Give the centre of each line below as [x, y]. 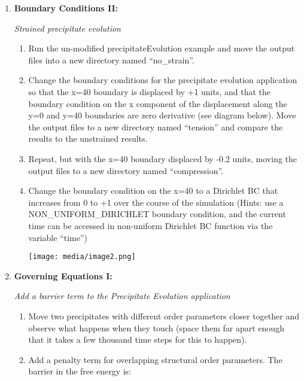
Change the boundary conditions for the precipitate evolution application [163, 80]
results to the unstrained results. [88, 138]
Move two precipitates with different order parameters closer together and [164, 316]
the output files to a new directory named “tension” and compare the [156, 127]
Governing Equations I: [63, 275]
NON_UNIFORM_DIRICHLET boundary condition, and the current [157, 214]
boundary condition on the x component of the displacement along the [158, 103]
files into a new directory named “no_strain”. [111, 60]
